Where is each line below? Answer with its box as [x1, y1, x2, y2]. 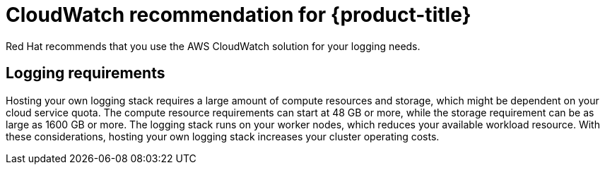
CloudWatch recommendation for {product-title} [6, 3, 471, 27]
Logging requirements [6, 64, 165, 83]
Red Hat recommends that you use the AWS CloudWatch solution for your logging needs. [6, 40, 421, 52]
